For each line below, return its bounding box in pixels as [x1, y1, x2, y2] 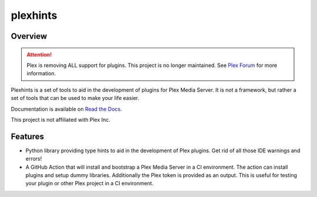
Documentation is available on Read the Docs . [11, 105, 123, 112]
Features [11, 131, 44, 141]
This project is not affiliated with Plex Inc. [11, 116, 111, 123]
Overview [11, 31, 48, 41]
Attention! [26, 51, 52, 58]
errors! [25, 155, 42, 162]
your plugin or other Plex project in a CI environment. [25, 180, 154, 187]
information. [26, 70, 56, 77]
